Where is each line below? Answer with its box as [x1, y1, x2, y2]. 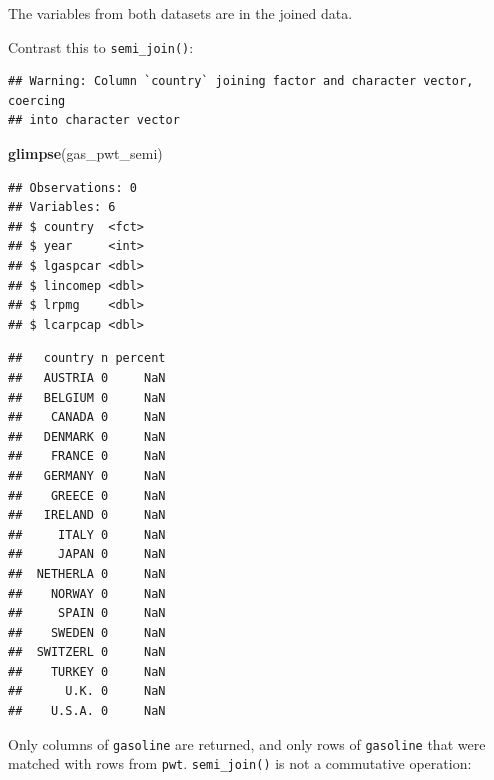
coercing [8, 93, 66, 108]
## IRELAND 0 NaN [8, 508, 166, 523]
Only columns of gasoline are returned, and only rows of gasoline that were [8, 733, 486, 754]
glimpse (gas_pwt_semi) [8, 143, 163, 164]
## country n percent [8, 351, 166, 366]
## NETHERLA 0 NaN [8, 566, 166, 581]
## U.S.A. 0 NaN [8, 704, 166, 719]
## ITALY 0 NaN [8, 527, 166, 542]
